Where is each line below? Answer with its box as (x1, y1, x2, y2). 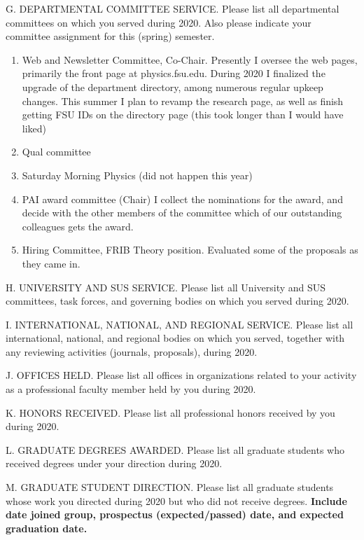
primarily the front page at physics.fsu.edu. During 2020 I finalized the (22, 66, 325, 81)
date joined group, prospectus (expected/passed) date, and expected (6, 507, 344, 522)
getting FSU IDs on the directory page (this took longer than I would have (22, 107, 344, 122)
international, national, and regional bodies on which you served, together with (6, 331, 345, 345)
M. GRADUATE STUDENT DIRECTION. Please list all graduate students (6, 480, 334, 494)
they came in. (22, 256, 80, 270)
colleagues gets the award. (22, 219, 134, 233)
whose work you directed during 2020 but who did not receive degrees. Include (6, 493, 347, 508)
